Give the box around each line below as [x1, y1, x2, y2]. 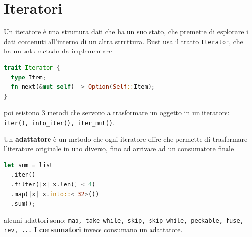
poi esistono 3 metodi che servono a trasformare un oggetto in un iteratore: [4, 107, 230, 118]
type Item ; [11, 74, 46, 81]
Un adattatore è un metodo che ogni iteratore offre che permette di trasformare [4, 133, 248, 144]
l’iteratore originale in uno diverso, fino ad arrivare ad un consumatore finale [4, 143, 234, 154]
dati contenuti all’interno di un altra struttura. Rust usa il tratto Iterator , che [4, 36, 243, 46]
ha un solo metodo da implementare [4, 46, 112, 56]
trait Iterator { [4, 64, 60, 71]
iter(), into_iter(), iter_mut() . [4, 117, 115, 127]
